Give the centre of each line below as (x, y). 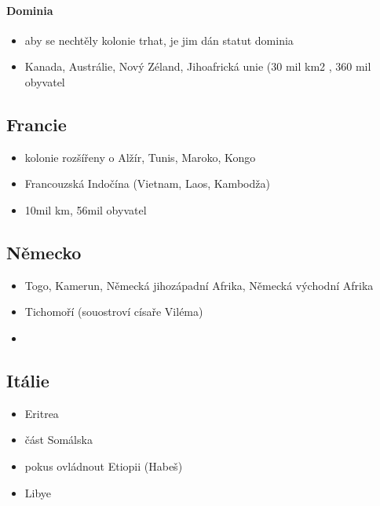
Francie (37, 124)
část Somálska (58, 440)
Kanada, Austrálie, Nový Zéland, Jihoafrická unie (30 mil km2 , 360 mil (198, 66)
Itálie (28, 380)
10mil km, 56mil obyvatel (86, 209)
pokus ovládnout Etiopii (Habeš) (104, 466)
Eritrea (42, 413)
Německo (44, 252)
